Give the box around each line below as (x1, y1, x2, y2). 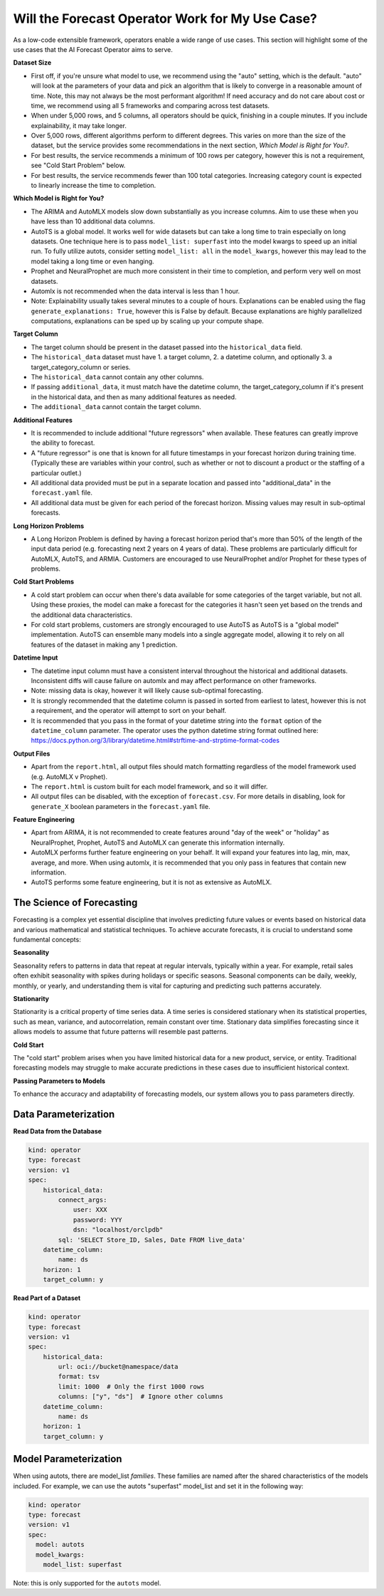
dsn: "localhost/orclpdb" (73, 1226, 164, 1234)
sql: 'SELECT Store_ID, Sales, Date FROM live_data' (58, 1235, 246, 1244)
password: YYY (73, 1215, 122, 1224)
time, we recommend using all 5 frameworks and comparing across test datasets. (31, 101, 270, 110)
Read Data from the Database (13, 1127, 102, 1136)
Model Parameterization (13, 1453, 122, 1465)
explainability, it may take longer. (31, 121, 127, 130)
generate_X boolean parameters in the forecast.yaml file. (31, 802, 210, 810)
